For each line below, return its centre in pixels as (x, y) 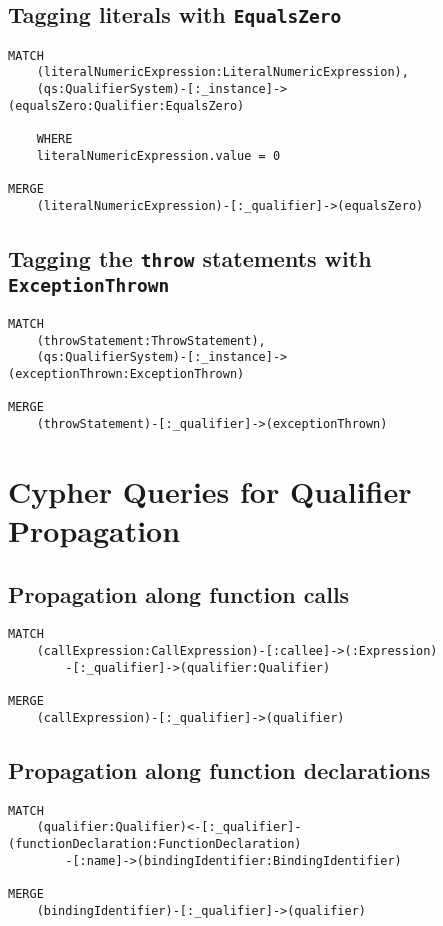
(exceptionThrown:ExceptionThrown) (126, 374)
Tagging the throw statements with (190, 257)
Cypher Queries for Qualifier (210, 490)
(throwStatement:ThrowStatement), (151, 340)
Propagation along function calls (179, 593)
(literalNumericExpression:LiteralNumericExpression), (222, 72)
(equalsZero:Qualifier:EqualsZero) (126, 105)
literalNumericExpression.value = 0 (158, 155)
